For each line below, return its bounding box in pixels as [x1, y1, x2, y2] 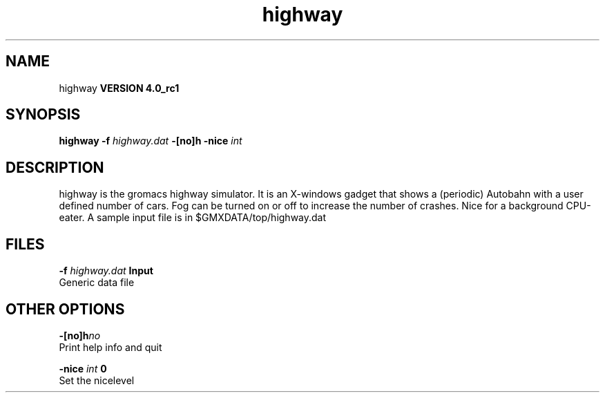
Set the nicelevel [59, 374, 135, 386]
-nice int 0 [59, 362, 107, 375]
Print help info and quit [59, 341, 162, 353]
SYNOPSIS [6, 106, 81, 124]
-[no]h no [59, 329, 101, 341]
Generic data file [59, 276, 135, 289]
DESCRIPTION [6, 158, 104, 176]
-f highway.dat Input [59, 265, 153, 277]
